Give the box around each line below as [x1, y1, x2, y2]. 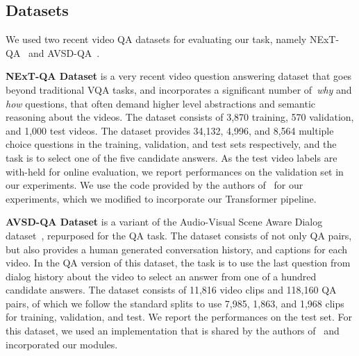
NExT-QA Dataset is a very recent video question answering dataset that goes [6, 69, 352, 83]
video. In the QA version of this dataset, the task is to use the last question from [6, 255, 351, 270]
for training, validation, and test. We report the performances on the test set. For [6, 310, 352, 324]
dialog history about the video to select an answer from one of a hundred [6, 269, 317, 283]
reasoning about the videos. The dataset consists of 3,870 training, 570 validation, [6, 110, 354, 124]
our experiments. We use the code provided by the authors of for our [6, 178, 303, 192]
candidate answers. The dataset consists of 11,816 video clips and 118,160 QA [6, 282, 337, 297]
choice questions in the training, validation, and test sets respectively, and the [6, 137, 337, 151]
